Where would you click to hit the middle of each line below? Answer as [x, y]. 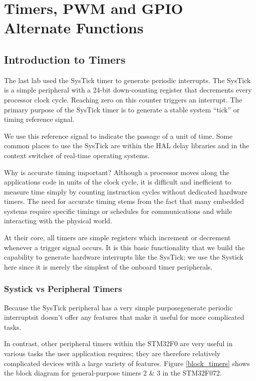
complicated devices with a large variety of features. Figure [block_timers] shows [127, 363]
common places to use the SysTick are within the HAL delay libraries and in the [127, 145]
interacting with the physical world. [58, 221]
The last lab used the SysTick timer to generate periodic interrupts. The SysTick [128, 80]
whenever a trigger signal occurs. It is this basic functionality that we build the [125, 247]
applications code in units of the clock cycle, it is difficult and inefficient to [118, 182]
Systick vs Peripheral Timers [63, 289]
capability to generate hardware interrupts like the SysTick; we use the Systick [124, 257]
